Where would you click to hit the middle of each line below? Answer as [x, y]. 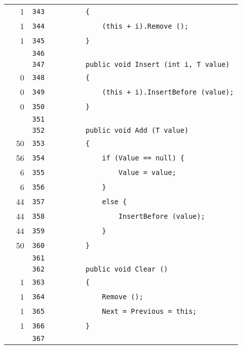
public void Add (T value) [137, 130]
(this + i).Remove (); [145, 26]
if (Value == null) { [143, 158]
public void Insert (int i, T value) [158, 64]
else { [114, 201]
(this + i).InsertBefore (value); [168, 92]
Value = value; [147, 172]
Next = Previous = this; [149, 311]
